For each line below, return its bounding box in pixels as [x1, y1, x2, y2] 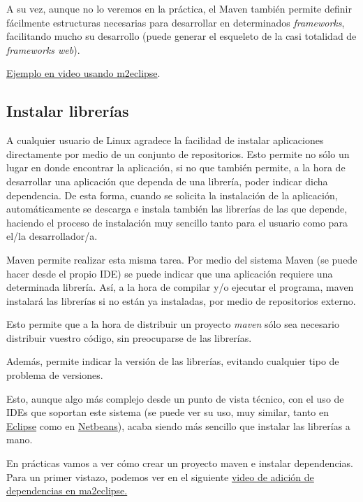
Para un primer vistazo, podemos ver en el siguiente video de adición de [6, 469, 314, 484]
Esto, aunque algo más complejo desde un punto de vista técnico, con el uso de [6, 391, 344, 406]
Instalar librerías [6, 100, 129, 122]
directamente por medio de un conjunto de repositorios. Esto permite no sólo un [6, 146, 350, 161]
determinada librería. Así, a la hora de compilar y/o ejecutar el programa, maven [6, 280, 354, 294]
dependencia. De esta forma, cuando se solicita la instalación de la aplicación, [6, 187, 338, 202]
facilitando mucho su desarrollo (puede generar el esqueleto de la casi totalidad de [6, 29, 357, 43]
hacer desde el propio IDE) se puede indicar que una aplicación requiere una [6, 266, 333, 280]
